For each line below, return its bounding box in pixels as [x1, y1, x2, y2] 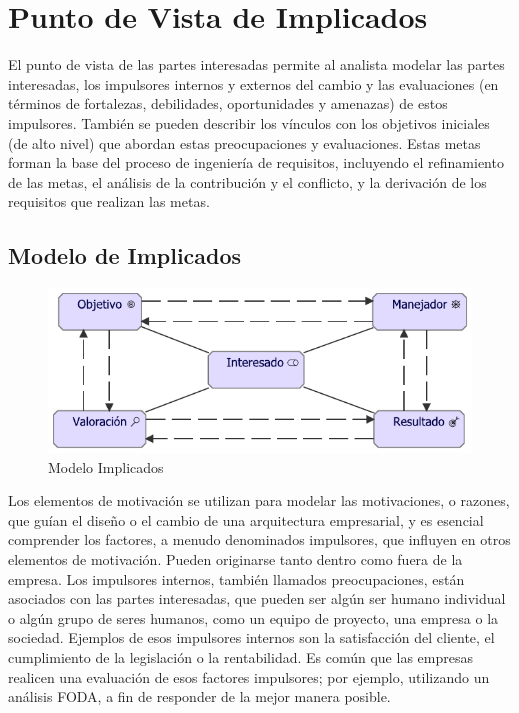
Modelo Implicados [48, 456, 164, 477]
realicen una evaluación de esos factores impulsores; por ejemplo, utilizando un [8, 666, 490, 687]
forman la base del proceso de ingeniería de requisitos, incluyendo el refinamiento [8, 152, 504, 173]
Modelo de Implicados [8, 240, 242, 271]
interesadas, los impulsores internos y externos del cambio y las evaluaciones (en [8, 73, 499, 94]
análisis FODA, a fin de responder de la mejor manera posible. [8, 686, 391, 707]
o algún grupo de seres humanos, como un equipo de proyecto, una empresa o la [8, 607, 499, 628]
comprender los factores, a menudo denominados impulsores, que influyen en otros [8, 529, 511, 550]
